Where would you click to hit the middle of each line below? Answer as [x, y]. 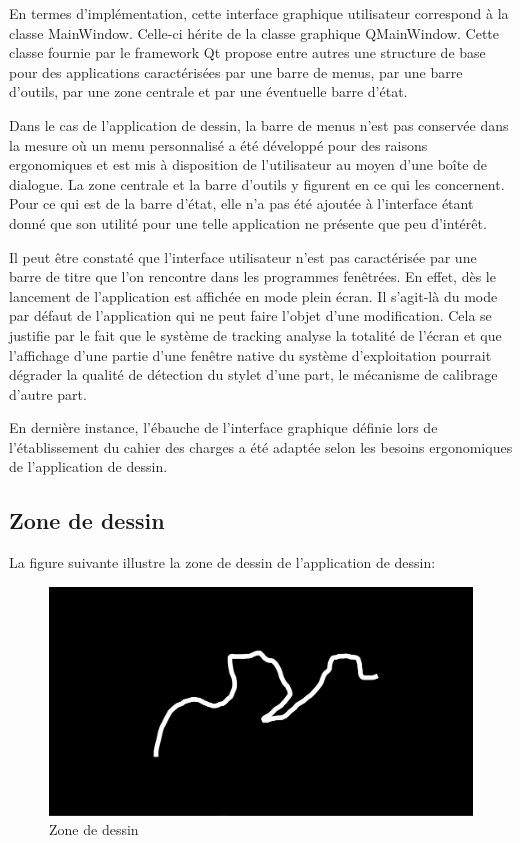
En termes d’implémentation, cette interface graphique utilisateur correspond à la [259, 13]
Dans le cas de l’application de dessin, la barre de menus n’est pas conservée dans [259, 124]
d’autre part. [48, 393]
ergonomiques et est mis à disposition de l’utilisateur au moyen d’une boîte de [248, 164]
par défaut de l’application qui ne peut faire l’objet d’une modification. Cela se [250, 315]
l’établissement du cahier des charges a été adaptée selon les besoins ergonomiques [261, 446]
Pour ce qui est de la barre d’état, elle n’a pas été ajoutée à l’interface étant [241, 203]
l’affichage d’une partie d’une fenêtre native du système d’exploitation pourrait [250, 354]
